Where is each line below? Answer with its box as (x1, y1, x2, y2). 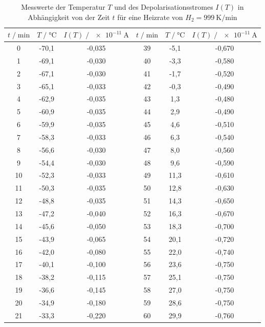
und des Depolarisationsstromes (114, 2, 213, 12)
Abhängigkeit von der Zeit (28, 11, 110, 22)
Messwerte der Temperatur (21, 2, 105, 12)
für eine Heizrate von (117, 11, 183, 22)
